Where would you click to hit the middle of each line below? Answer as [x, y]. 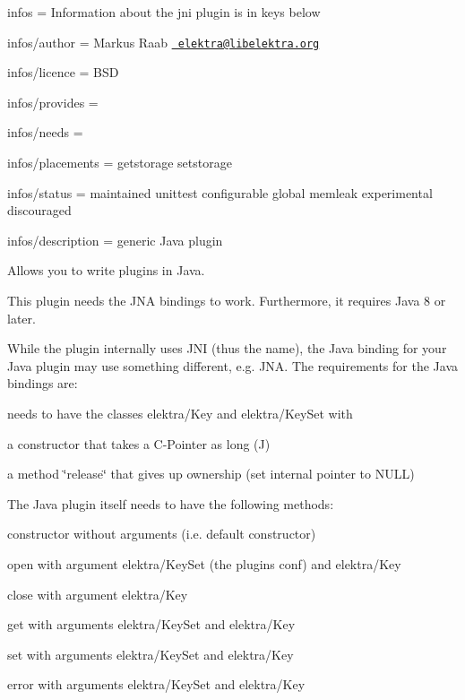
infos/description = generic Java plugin [115, 240]
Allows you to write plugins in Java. [106, 270]
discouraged [39, 210]
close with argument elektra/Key [98, 594]
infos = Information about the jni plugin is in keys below [164, 12]
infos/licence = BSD [63, 72]
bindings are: [43, 383]
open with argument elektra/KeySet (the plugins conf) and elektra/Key [204, 563]
